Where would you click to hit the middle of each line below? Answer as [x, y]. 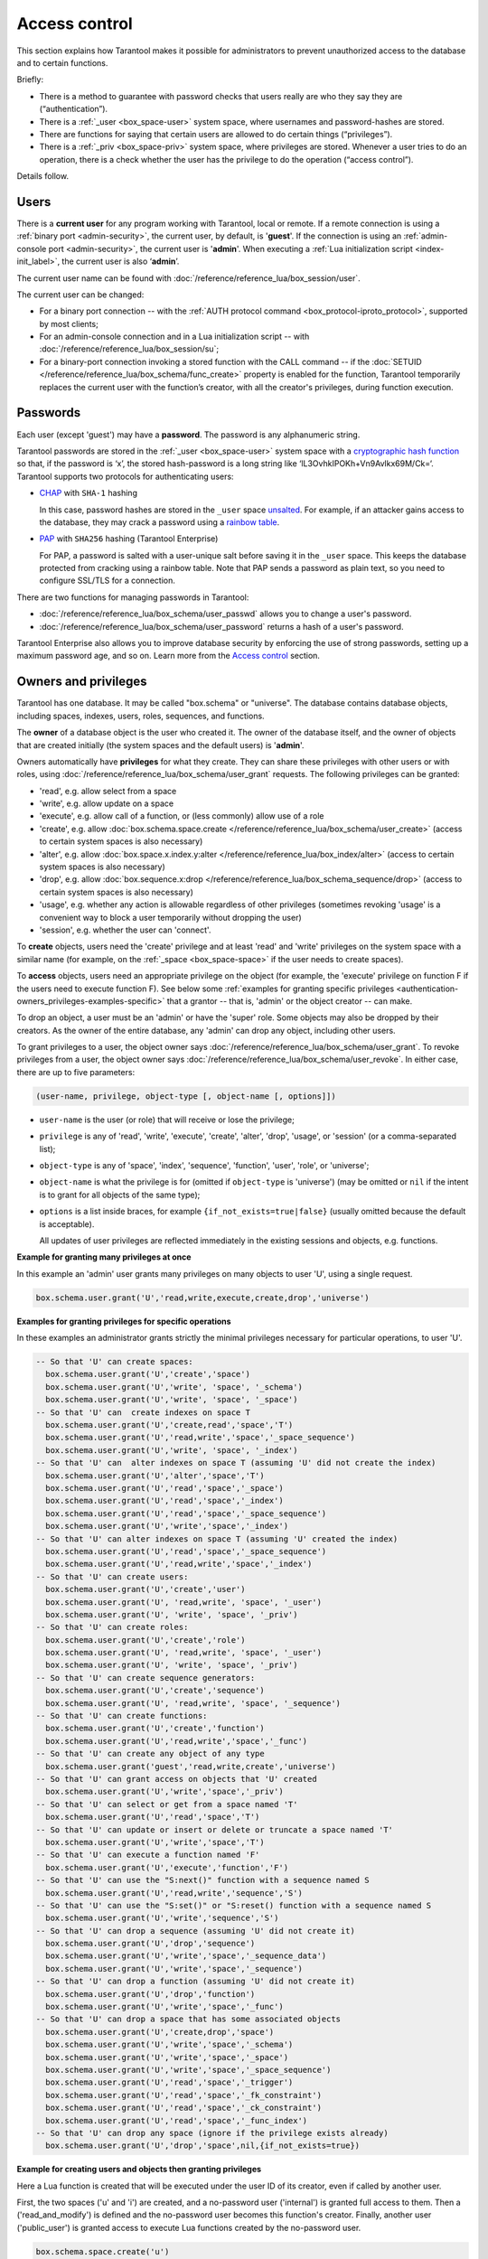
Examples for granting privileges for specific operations [124, 1321]
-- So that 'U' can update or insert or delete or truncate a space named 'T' [214, 1829]
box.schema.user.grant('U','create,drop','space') [160, 2032]
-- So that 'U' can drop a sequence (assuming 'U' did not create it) [196, 1931]
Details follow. [43, 176]
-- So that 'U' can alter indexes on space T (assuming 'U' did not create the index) [236, 1463]
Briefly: [30, 80]
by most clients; [69, 323]
